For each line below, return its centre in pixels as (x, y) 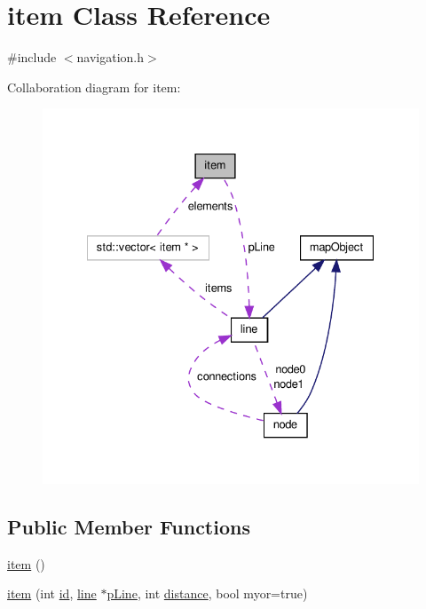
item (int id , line (52, 593)
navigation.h (110, 57)
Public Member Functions (129, 527)
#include (32, 57)
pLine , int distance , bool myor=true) (207, 593)
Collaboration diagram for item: (94, 87)
